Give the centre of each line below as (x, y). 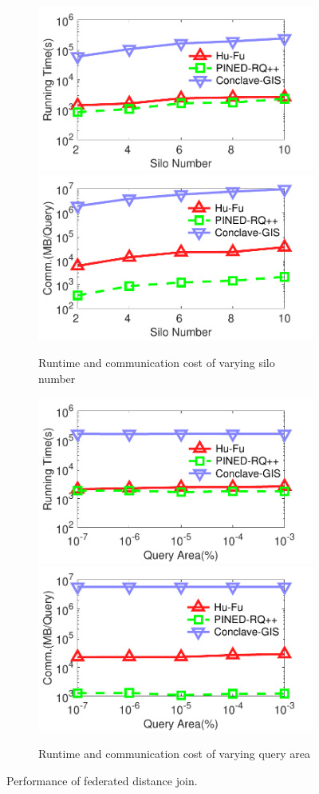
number (57, 378)
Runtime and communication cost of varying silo (157, 362)
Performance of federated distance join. (102, 780)
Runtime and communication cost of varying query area (175, 754)
